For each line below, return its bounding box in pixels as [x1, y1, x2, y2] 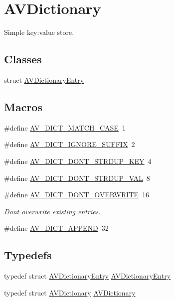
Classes [4, 51, 42, 67]
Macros [4, 99, 42, 114]
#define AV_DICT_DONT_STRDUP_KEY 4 [4, 155, 152, 166]
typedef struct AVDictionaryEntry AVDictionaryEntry [4, 271, 171, 281]
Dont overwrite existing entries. [4, 206, 101, 216]
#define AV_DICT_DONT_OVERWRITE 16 [4, 189, 149, 200]
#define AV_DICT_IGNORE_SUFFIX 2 [4, 139, 135, 150]
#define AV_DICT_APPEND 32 [4, 223, 109, 233]
